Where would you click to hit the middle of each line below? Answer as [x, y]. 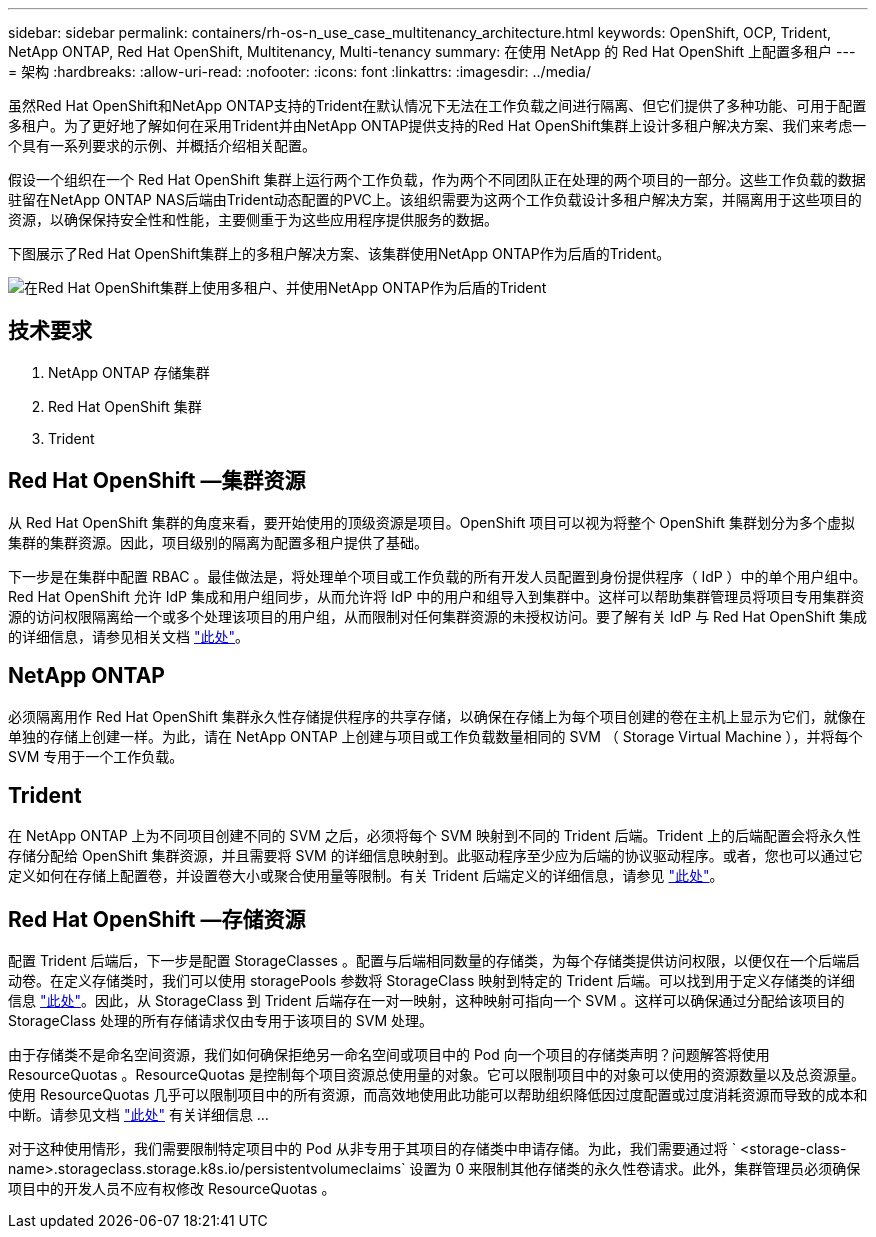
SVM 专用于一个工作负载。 [96, 756]
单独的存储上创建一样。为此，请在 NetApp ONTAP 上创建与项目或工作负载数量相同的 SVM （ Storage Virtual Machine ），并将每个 [435, 736]
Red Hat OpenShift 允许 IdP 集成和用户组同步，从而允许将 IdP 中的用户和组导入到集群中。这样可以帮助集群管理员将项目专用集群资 [436, 596]
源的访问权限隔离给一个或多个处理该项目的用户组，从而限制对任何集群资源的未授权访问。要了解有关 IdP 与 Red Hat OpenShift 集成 [437, 616]
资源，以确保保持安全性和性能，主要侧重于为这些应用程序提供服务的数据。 [253, 219]
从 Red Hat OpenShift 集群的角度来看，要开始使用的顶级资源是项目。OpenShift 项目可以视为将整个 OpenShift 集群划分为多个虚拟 [431, 522]
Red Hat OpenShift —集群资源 [157, 481]
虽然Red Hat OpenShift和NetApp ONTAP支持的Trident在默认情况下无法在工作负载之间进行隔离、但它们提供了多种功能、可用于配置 [437, 105]
